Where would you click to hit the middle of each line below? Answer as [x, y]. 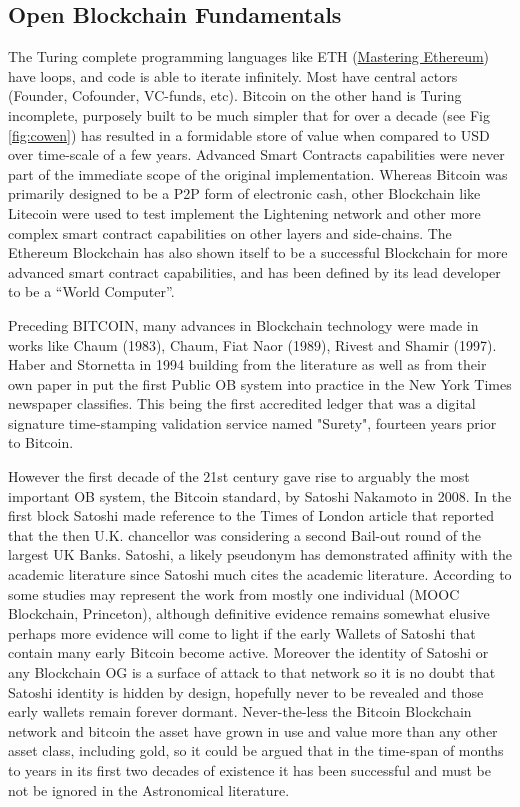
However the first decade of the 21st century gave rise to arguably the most [239, 476]
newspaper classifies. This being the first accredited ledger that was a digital [242, 403]
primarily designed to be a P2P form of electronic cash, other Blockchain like [244, 193]
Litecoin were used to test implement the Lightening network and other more [244, 212]
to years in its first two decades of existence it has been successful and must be [249, 769]
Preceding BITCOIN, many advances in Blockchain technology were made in [243, 324]
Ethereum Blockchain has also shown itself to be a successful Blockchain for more [258, 252]
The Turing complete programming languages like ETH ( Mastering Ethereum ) [249, 56]
